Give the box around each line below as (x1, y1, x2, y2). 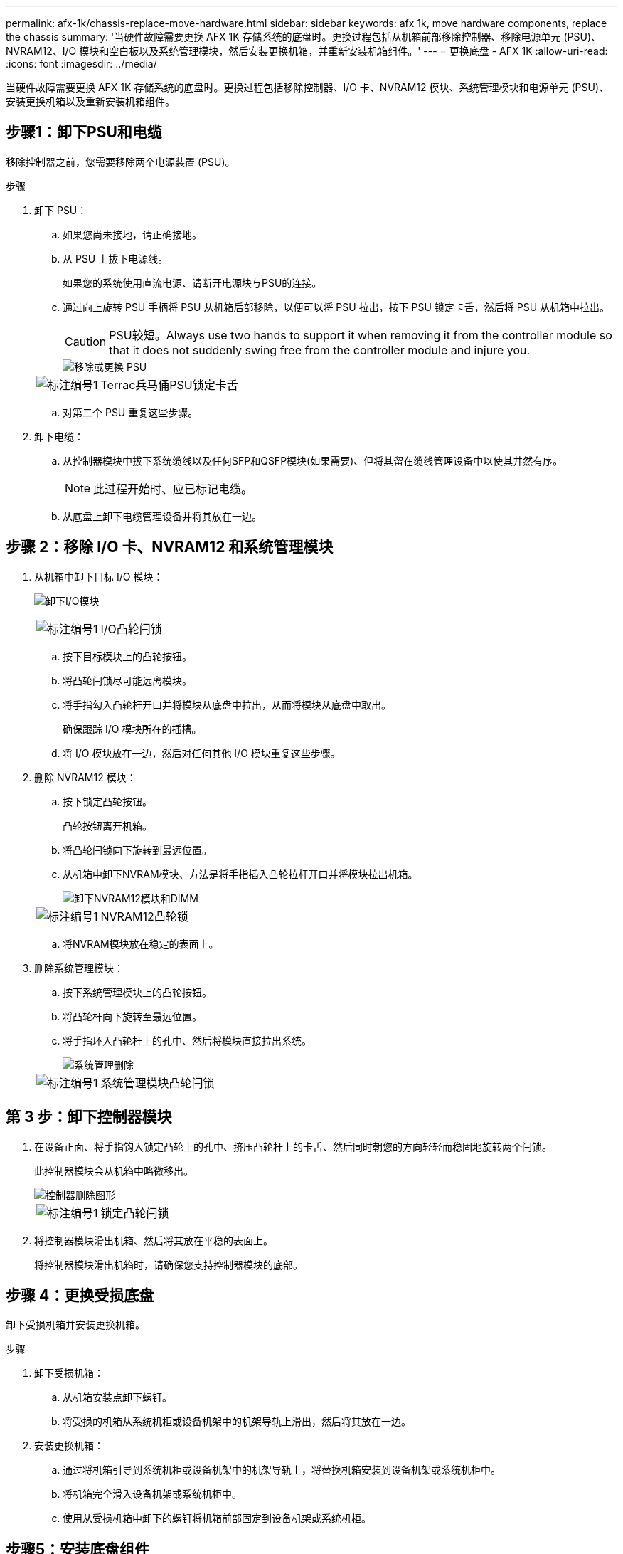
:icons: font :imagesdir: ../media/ (6, 58, 157, 70)
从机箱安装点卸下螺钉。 (63, 1391, 172, 1404)
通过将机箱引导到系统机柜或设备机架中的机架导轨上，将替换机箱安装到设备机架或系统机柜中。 (63, 1464, 501, 1476)
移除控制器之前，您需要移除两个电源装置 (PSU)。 (6, 155, 235, 168)
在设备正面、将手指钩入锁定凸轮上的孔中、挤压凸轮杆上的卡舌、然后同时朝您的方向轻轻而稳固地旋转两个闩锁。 (34, 1140, 552, 1153)
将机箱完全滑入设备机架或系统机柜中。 (63, 1488, 242, 1501)
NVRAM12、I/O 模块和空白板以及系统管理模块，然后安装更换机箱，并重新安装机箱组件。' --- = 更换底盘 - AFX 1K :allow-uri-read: (6, 45, 608, 57)
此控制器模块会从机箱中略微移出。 (34, 1164, 193, 1177)
